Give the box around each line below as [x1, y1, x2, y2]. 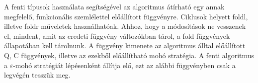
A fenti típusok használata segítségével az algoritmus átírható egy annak [4, 1, 225, 11]
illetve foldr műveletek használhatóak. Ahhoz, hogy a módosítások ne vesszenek [4, 21, 246, 31]
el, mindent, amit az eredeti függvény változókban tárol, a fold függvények [4, 30, 230, 41]
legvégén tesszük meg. [4, 70, 71, 80]
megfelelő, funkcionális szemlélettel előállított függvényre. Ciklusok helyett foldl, [4, 11, 248, 21]
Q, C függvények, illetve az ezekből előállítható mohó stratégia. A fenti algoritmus [4, 50, 255, 60]
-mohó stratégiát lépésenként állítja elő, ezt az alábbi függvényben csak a [13, 60, 236, 70]
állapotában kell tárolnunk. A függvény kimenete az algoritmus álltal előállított [4, 40, 246, 51]
